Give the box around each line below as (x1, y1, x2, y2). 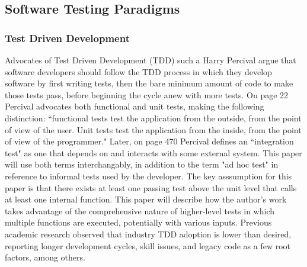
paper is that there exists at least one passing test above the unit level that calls (5, 181, 297, 194)
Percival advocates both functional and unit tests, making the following (5, 100, 264, 112)
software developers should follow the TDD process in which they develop (5, 65, 272, 78)
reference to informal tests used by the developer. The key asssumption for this (5, 169, 292, 182)
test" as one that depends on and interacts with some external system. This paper (5, 146, 302, 159)
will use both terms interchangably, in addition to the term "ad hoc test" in (5, 158, 279, 171)
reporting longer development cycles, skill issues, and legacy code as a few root (5, 239, 291, 252)
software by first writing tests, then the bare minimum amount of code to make (5, 77, 293, 89)
